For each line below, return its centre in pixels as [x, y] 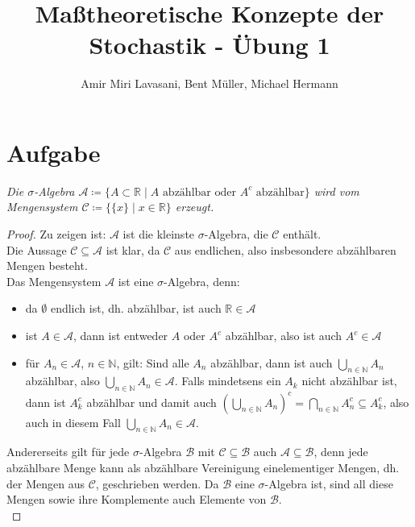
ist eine [136, 281]
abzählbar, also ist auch [284, 335]
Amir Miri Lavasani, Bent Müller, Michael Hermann [210, 83]
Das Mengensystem [54, 281]
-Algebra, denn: [202, 281]
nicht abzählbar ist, [349, 381]
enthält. [302, 234]
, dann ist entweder [120, 335]
